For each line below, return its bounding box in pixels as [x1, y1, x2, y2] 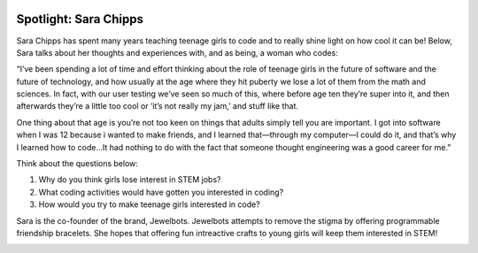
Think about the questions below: [16, 158, 139, 169]
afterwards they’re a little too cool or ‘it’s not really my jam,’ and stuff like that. [16, 101, 299, 111]
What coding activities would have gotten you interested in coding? [38, 187, 284, 197]
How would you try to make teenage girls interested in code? [38, 199, 260, 210]
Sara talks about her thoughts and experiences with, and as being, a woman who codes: [16, 47, 338, 57]
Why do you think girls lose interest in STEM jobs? [38, 174, 221, 185]
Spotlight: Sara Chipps [16, 11, 143, 27]
